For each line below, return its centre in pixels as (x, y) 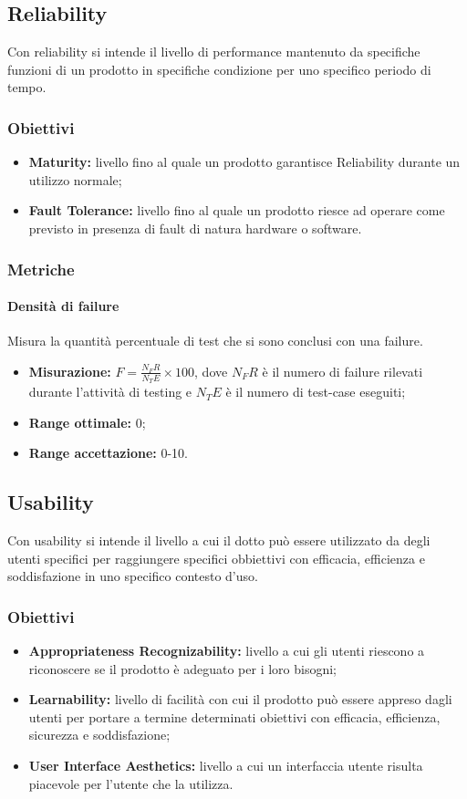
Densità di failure (63, 306)
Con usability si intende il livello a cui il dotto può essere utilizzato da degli (219, 540)
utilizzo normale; (75, 179)
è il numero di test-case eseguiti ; (316, 392)
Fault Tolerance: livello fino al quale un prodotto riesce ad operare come (237, 210)
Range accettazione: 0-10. (108, 453)
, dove (211, 371)
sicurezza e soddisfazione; (99, 735)
